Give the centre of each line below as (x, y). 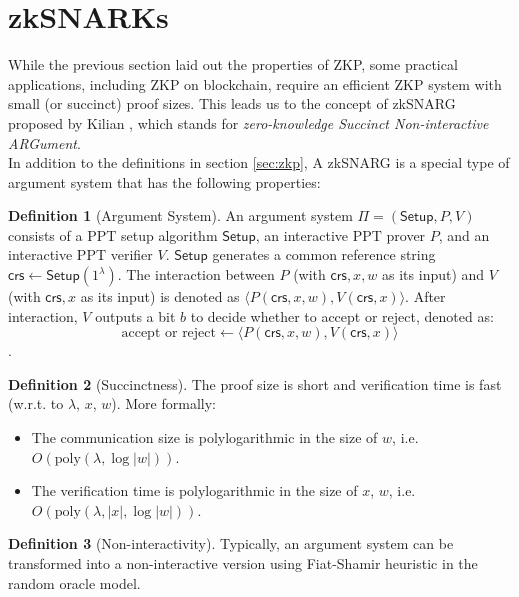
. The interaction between (196, 274)
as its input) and (433, 274)
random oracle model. (74, 582)
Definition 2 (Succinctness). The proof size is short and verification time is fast (255, 383)
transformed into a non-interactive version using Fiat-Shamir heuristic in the (243, 563)
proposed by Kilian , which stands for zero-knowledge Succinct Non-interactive (248, 122)
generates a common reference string (324, 254)
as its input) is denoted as (160, 296)
